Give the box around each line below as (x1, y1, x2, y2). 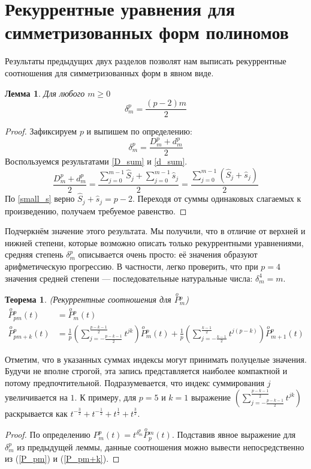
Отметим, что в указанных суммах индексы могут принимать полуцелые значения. (5, 353, 307, 365)
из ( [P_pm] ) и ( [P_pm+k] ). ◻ (5, 452, 120, 465)
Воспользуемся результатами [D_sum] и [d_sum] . (5, 155, 188, 168)
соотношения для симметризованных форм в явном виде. (5, 66, 214, 79)
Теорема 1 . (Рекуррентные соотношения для (5, 293, 171, 306)
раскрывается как (5, 407, 68, 419)
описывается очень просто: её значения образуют (78, 248, 258, 261)
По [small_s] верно (5, 192, 75, 205)
